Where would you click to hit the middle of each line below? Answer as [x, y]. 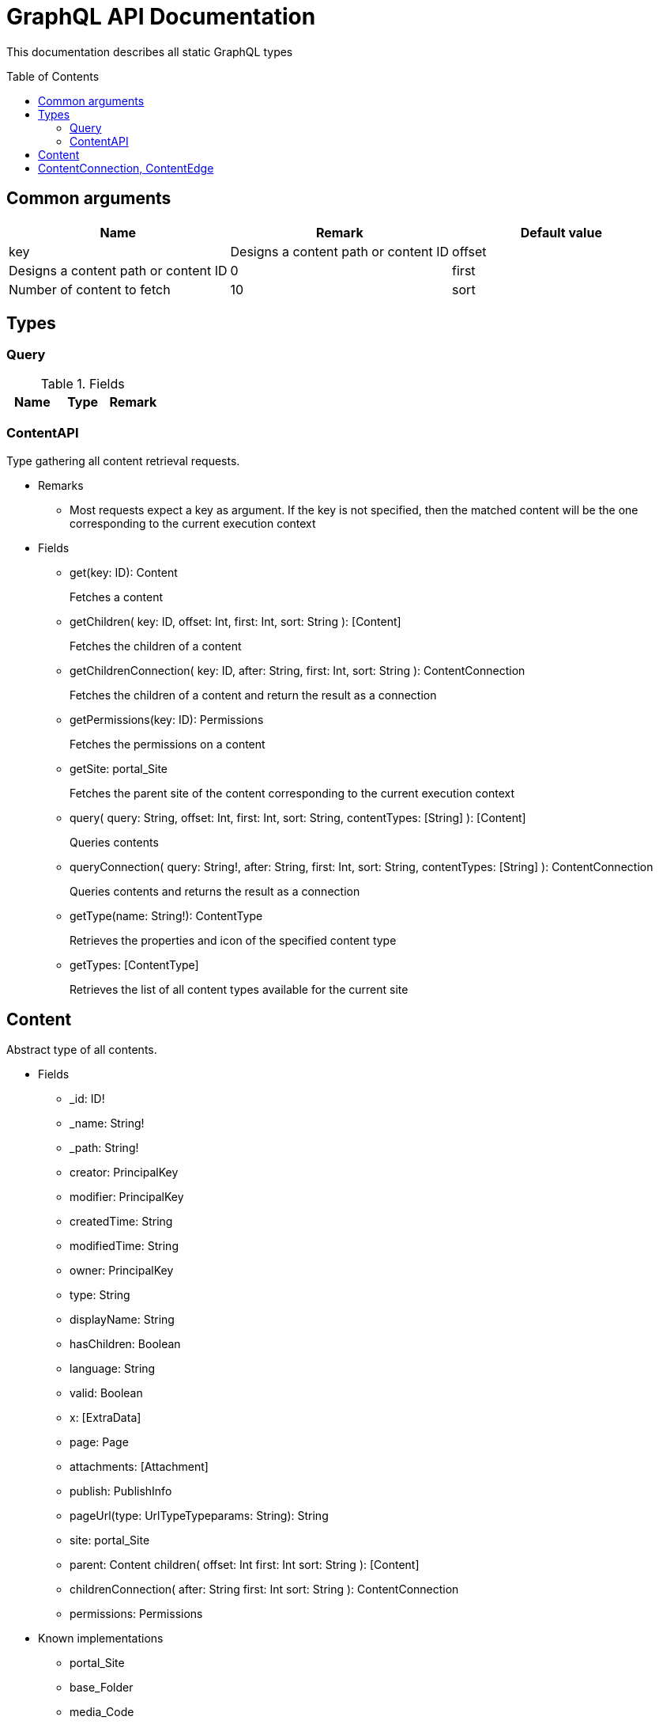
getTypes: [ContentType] [134, 964]
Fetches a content [117, 597]
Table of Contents [53, 76]
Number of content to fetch [90, 289]
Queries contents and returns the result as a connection [215, 891]
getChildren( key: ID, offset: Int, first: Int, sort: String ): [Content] [235, 621]
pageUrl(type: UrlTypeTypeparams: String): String [199, 1516]
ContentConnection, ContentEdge [126, 168]
